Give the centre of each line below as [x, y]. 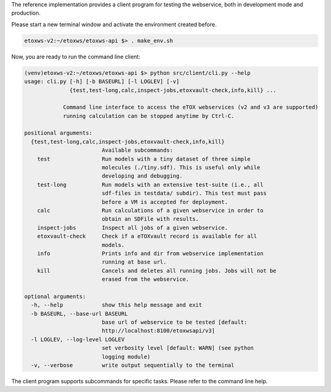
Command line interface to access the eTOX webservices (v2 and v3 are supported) [191, 107]
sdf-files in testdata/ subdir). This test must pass [184, 193]
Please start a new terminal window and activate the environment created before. [114, 24]
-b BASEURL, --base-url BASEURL [79, 314]
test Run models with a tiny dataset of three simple [144, 159]
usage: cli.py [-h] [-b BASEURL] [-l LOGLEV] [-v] [102, 82]
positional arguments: [58, 133]
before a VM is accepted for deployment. [165, 202]
